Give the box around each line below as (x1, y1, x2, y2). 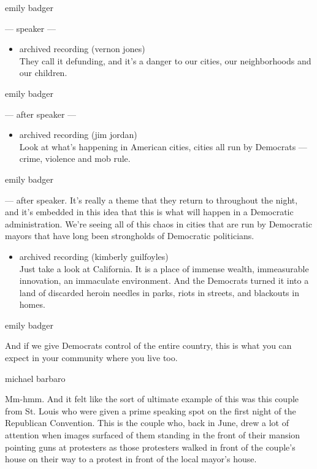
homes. (19, 298, 45, 311)
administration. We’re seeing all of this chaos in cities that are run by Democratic (5, 217, 312, 230)
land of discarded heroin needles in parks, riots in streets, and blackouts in (19, 286, 299, 299)
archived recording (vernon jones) (19, 42, 145, 55)
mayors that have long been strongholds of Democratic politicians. (5, 229, 254, 242)
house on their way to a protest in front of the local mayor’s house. (5, 452, 257, 465)
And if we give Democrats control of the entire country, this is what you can (5, 339, 292, 352)
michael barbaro (5, 372, 66, 384)
